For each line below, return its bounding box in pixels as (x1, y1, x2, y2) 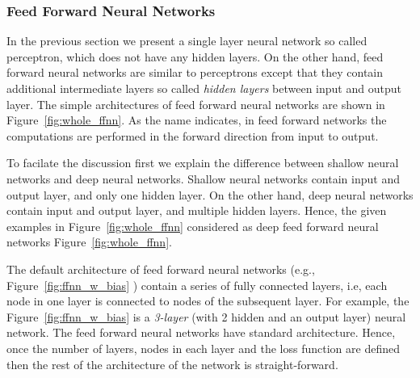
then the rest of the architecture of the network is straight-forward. (6, 355, 338, 372)
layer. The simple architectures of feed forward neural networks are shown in (6, 95, 385, 112)
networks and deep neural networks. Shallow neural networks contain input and (6, 170, 400, 187)
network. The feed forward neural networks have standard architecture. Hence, (6, 324, 396, 341)
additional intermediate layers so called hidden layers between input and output (6, 80, 401, 96)
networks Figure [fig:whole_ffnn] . (6, 233, 172, 250)
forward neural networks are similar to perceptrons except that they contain (6, 64, 384, 81)
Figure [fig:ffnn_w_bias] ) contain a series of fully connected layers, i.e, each (6, 276, 388, 293)
